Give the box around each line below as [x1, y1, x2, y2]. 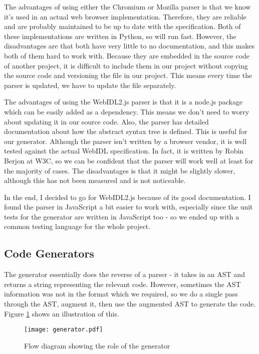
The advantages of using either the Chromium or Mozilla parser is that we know [4, 1, 251, 11]
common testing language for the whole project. [4, 221, 151, 231]
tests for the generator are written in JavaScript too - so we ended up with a [4, 211, 239, 221]
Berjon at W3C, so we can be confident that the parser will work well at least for [4, 155, 253, 165]
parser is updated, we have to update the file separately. [4, 79, 176, 90]
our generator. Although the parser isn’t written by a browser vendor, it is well [4, 135, 247, 146]
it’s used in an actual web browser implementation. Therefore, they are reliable [4, 11, 246, 21]
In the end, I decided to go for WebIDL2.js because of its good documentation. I [4, 191, 251, 202]
